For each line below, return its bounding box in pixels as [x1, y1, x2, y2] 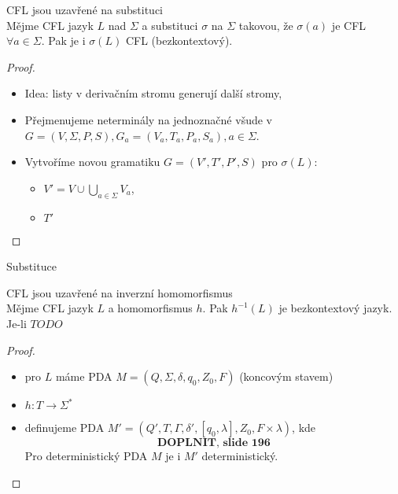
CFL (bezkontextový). [125, 32, 233, 49]
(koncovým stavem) [239, 368, 334, 385]
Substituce [6, 258, 57, 275]
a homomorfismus [108, 300, 193, 316]
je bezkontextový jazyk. [278, 300, 392, 316]
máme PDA [55, 368, 112, 385]
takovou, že [238, 17, 293, 33]
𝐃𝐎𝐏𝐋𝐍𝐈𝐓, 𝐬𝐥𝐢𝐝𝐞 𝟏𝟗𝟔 [157, 437, 271, 449]
